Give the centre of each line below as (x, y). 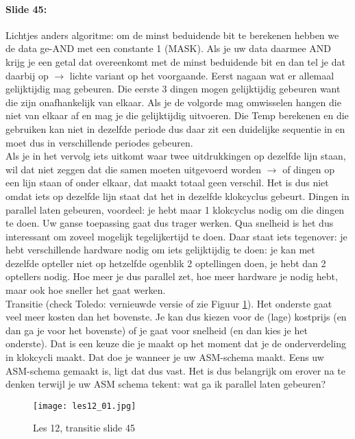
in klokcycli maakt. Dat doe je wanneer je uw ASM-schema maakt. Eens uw (165, 357)
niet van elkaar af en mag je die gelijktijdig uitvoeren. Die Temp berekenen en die (177, 115)
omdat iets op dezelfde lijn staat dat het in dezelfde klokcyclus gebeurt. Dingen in (177, 196)
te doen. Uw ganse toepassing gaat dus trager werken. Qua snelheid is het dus (170, 223)
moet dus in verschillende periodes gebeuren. (99, 142)
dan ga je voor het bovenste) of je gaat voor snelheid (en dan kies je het (157, 330)
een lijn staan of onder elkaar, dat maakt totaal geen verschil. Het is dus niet (167, 183)
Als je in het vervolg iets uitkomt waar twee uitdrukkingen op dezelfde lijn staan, (176, 156)
